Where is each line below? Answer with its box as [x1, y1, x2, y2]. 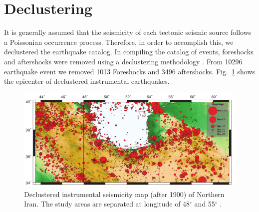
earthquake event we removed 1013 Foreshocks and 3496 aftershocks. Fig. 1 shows [4, 66, 256, 76]
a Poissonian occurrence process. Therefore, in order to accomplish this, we [4, 36, 234, 47]
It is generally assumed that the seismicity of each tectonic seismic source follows [4, 27, 252, 37]
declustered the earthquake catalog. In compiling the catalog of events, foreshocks [4, 46, 254, 57]
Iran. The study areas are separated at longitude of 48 [24, 199, 190, 209]
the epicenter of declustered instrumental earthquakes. [4, 76, 170, 86]
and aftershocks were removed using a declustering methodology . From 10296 [4, 56, 243, 66]
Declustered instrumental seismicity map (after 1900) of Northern [24, 189, 225, 199]
